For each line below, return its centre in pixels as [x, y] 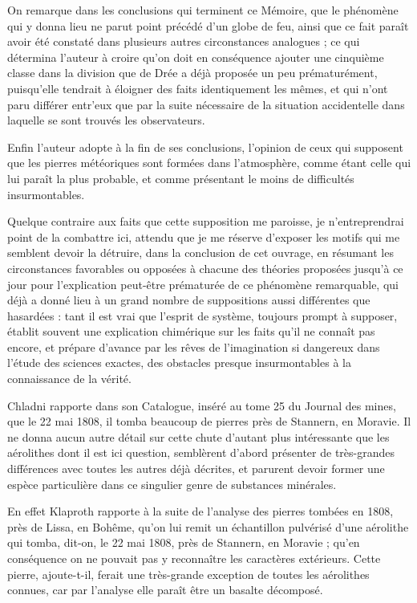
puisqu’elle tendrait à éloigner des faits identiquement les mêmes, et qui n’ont [198, 88]
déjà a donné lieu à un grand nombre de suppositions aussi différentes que [189, 300]
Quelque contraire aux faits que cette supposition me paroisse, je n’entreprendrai [206, 221]
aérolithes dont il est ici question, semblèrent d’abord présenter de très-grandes [201, 452]
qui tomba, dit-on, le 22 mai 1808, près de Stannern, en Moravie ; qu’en [184, 542]
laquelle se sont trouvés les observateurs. [106, 120]
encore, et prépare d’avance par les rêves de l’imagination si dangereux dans [194, 346]
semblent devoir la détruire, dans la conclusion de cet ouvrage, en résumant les [200, 253]
